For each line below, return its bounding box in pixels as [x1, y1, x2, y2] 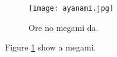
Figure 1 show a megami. [5, 41, 96, 53]
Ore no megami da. [29, 21, 99, 33]
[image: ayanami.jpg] [29, 4, 114, 12]
